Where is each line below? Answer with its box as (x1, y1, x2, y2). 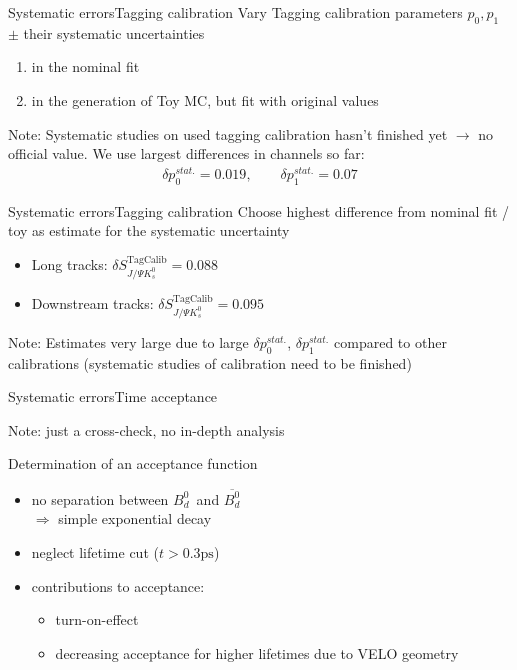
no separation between (31, 488, 169, 509)
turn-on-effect (55, 609, 139, 630)
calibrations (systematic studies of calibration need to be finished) (8, 352, 412, 373)
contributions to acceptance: (31, 575, 205, 596)
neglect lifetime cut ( (31, 541, 159, 562)
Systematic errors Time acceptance (8, 386, 218, 407)
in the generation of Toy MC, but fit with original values (31, 89, 379, 110)
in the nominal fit (31, 56, 140, 77)
